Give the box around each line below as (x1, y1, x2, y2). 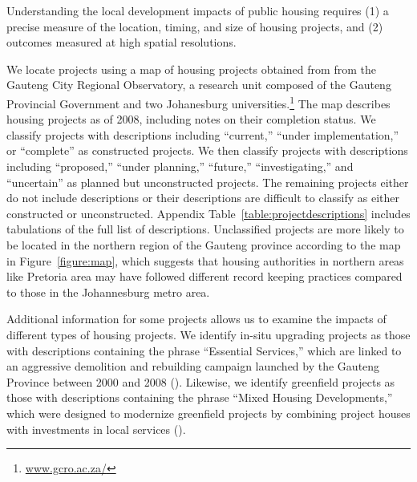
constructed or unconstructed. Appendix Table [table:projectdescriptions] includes (6, 205, 411, 221)
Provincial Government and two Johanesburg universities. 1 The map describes (6, 92, 391, 111)
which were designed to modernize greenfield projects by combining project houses (6, 404, 411, 421)
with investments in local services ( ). (6, 420, 186, 437)
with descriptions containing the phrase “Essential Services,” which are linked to (6, 342, 402, 358)
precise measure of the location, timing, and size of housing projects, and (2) (6, 18, 383, 34)
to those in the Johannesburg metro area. (6, 283, 210, 300)
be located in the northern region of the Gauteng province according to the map (6, 236, 401, 253)
